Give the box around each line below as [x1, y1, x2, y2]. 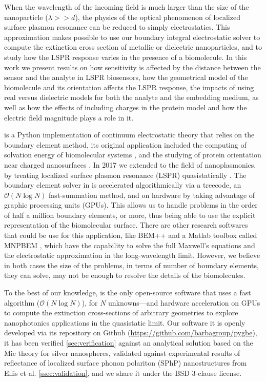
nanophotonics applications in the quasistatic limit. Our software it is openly [4, 317, 245, 328]
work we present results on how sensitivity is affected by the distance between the [4, 62, 261, 72]
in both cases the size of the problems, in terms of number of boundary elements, [4, 259, 259, 270]
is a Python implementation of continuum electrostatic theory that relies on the [4, 129, 255, 140]
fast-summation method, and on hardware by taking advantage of [49, 189, 255, 200]
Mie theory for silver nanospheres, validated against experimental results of [4, 347, 240, 358]
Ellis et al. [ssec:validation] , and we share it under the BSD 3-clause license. [4, 367, 242, 378]
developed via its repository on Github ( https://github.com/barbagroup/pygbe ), [4, 327, 257, 338]
